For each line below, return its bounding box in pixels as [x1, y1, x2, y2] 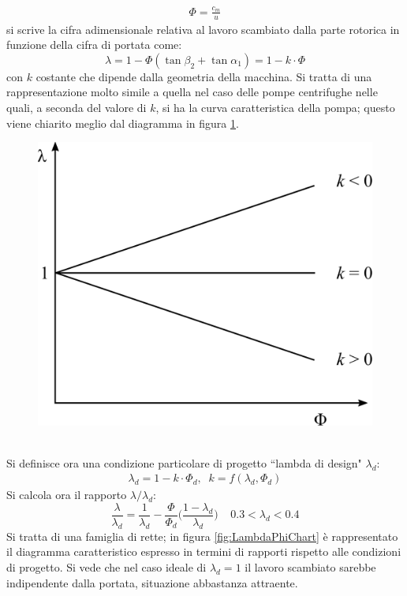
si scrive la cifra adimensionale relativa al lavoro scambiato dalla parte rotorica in [6, 20, 400, 37]
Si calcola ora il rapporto [6, 486, 127, 503]
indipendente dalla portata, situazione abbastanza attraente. [6, 574, 298, 590]
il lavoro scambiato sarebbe [245, 559, 376, 575]
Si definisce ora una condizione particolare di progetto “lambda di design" [6, 454, 362, 471]
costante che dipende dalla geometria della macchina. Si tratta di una [35, 68, 372, 84]
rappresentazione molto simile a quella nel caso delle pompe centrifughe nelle [6, 84, 378, 100]
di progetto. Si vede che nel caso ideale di [6, 559, 207, 575]
